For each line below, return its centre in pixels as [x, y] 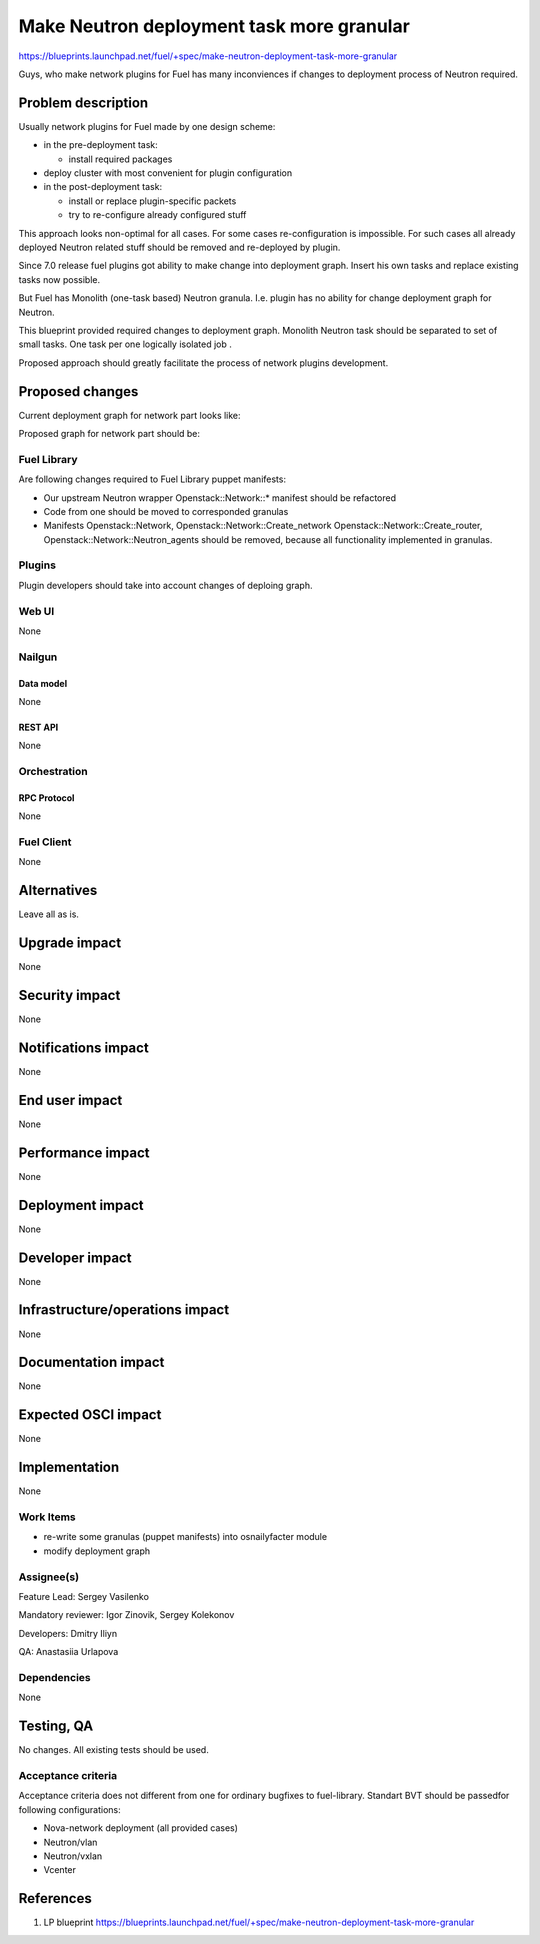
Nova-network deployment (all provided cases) [141, 1828]
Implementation [69, 1467]
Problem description [83, 102]
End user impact [70, 1100]
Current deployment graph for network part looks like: [129, 415]
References [55, 1898]
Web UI [36, 611]
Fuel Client [45, 842]
